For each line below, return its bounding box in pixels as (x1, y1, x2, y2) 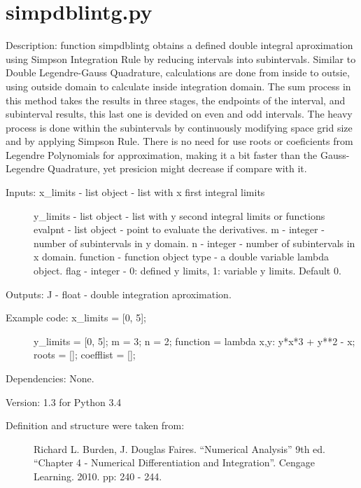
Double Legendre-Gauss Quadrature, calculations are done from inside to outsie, (6, 65, 350, 80)
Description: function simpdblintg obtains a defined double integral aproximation (6, 38, 353, 53)
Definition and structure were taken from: (6, 418, 185, 433)
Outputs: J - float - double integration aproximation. (6, 286, 232, 301)
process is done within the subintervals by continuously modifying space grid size (6, 120, 353, 134)
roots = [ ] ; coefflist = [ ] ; (34, 347, 136, 362)
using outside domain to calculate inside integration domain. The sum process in (6, 78, 351, 93)
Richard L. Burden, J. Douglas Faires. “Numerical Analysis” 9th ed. (34, 441, 325, 456)
